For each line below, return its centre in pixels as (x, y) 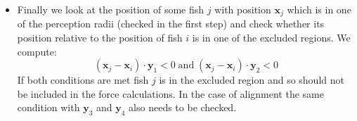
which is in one (319, 9)
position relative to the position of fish (100, 38)
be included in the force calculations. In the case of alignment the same (170, 93)
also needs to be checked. (183, 107)
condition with (48, 107)
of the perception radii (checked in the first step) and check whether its (171, 24)
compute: (37, 51)
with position (243, 9)
